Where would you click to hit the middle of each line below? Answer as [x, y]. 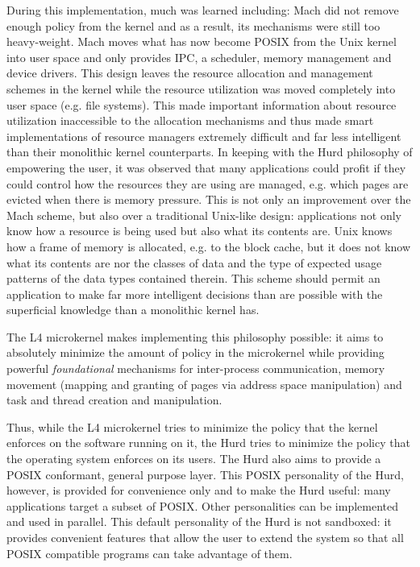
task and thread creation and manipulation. [114, 400]
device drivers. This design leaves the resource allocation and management [190, 73]
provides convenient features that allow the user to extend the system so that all [205, 537]
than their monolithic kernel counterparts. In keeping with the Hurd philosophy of [210, 152]
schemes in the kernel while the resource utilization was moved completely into [201, 88]
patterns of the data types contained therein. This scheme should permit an [193, 278]
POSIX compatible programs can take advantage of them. [150, 553]
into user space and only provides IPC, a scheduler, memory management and [199, 57]
